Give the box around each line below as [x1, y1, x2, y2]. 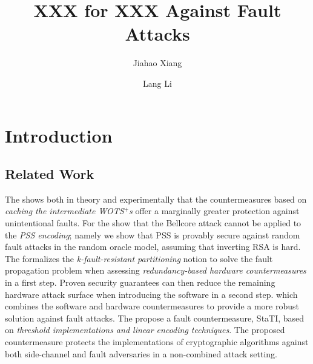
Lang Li [143, 76, 172, 89]
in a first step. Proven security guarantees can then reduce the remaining [5, 276, 275, 289]
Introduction [5, 123, 113, 147]
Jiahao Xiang [133, 56, 182, 69]
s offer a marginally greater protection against [129, 204, 300, 217]
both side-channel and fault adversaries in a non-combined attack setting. [5, 347, 277, 360]
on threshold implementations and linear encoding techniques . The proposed [5, 323, 285, 336]
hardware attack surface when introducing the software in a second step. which [5, 288, 298, 300]
